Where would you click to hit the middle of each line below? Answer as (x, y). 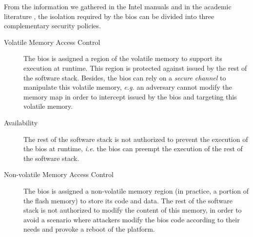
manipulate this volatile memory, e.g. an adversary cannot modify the (128, 87)
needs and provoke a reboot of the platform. (89, 229)
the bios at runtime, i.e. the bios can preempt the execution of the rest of (133, 148)
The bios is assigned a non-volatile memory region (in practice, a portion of (136, 190)
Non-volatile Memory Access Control (59, 174)
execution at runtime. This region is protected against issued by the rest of (135, 68)
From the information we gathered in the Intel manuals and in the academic (118, 6)
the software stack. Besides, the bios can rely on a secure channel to (125, 77)
